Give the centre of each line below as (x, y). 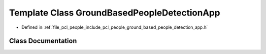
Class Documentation (43, 41)
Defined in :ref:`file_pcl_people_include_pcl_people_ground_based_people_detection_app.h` (115, 27)
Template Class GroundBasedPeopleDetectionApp (115, 13)
